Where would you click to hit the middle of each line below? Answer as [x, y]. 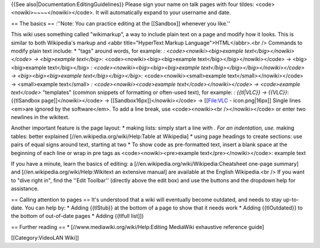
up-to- [291, 199]
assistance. [25, 189]
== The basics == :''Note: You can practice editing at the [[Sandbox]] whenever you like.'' [121, 23]
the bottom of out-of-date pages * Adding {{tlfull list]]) [77, 216]
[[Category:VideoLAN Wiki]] [45, 238]
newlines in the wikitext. [40, 117]
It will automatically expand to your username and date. [163, 12]
